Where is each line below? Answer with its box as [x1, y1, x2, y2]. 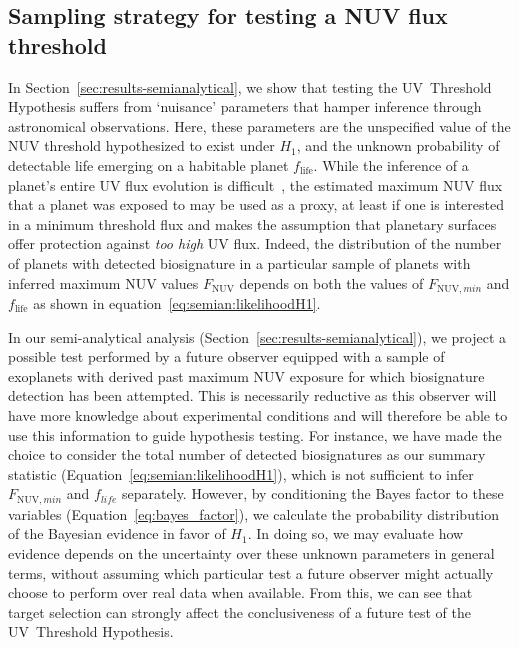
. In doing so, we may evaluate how [247, 523, 464, 544]
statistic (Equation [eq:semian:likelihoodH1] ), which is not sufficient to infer [8, 463, 474, 484]
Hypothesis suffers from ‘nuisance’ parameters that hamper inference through [8, 96, 482, 117]
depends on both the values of [239, 272, 424, 293]
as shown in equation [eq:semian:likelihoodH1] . [33, 292, 321, 313]
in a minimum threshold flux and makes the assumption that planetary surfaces [8, 213, 497, 234]
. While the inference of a [313, 154, 469, 175]
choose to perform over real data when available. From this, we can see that [8, 582, 473, 603]
